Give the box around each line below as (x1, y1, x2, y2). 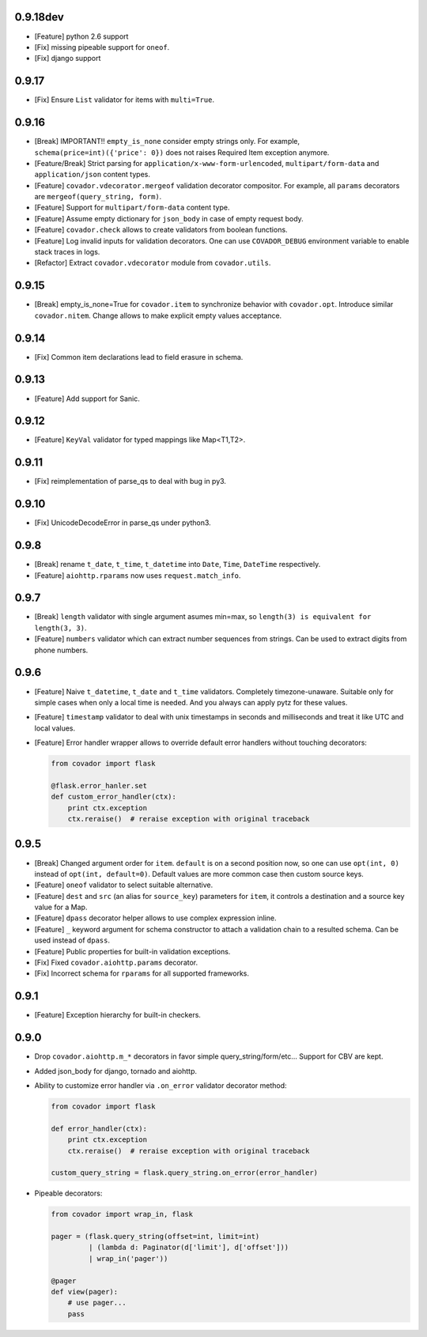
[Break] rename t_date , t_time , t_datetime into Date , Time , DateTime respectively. (34, 560, 321, 569)
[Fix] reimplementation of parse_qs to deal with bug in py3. (34, 477, 227, 486)
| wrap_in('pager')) (88, 1254, 168, 1263)
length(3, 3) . (34, 623, 87, 633)
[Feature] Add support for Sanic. (34, 394, 140, 403)
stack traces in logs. (34, 247, 100, 257)
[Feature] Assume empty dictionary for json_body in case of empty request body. (34, 213, 304, 223)
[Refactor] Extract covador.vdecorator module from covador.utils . (34, 258, 271, 268)
